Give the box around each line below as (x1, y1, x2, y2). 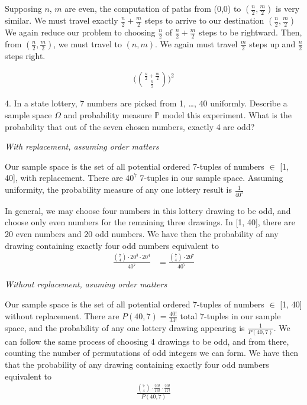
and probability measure (63, 109, 152, 121)
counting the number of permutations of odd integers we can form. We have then (5, 346, 299, 359)
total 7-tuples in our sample (180, 309, 281, 322)
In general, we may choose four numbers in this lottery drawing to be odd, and (5, 204, 291, 216)
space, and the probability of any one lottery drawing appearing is (5, 321, 245, 333)
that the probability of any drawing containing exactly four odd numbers (5, 358, 269, 370)
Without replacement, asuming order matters (5, 278, 167, 290)
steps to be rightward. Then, (198, 26, 302, 38)
